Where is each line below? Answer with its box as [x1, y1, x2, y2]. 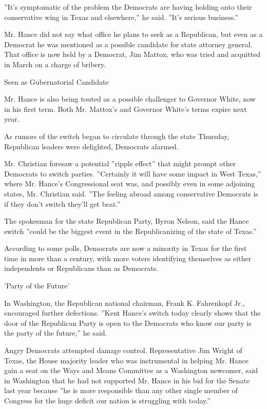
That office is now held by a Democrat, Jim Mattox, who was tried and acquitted [4, 49, 261, 60]
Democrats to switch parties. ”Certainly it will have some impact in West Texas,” [4, 168, 261, 179]
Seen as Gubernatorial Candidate [4, 76, 109, 87]
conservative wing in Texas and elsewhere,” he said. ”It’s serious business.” [4, 11, 238, 22]
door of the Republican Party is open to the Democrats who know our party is [4, 317, 252, 328]
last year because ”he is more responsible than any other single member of [4, 385, 238, 396]
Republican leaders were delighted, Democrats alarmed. [4, 141, 179, 151]
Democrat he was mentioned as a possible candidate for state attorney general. [4, 38, 253, 49]
